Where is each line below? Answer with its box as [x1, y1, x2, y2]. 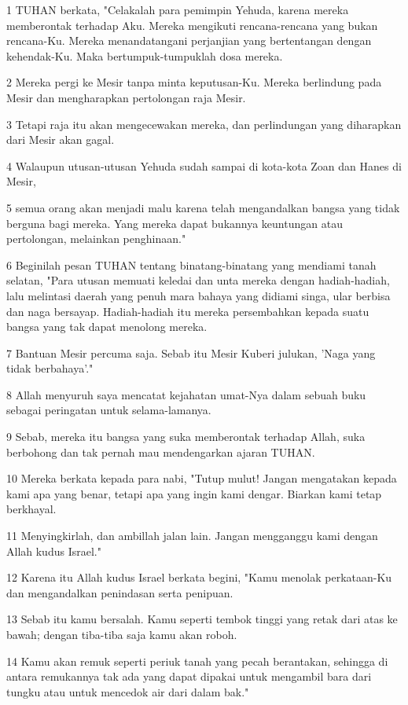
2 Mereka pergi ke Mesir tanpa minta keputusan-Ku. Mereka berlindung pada [6, 74, 382, 90]
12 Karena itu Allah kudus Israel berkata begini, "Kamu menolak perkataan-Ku [6, 569, 392, 586]
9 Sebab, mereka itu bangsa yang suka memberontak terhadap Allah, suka [6, 428, 366, 445]
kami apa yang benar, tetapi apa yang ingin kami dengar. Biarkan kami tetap [6, 485, 382, 501]
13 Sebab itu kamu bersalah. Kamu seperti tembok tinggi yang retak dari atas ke [6, 611, 398, 627]
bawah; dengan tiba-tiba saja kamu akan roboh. [6, 626, 237, 642]
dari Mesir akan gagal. [6, 131, 115, 148]
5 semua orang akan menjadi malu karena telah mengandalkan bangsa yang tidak [6, 199, 400, 215]
